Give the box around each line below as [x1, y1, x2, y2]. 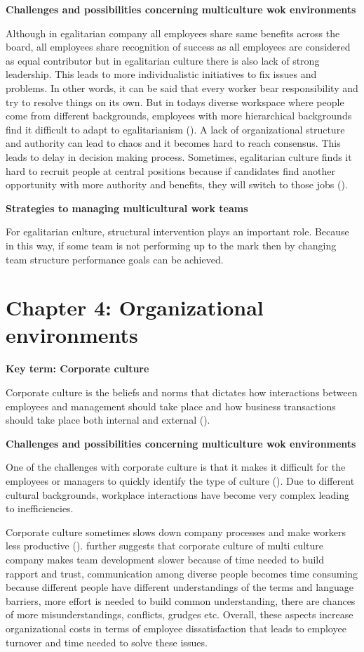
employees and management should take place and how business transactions [6, 398, 336, 413]
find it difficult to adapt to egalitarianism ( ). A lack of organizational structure [6, 122, 345, 136]
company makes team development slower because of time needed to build [6, 552, 325, 566]
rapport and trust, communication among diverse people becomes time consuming [6, 566, 358, 580]
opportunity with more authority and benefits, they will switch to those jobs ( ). [6, 177, 348, 192]
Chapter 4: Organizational [6, 293, 264, 322]
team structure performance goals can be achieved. [6, 252, 224, 266]
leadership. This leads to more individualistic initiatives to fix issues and [6, 67, 317, 81]
